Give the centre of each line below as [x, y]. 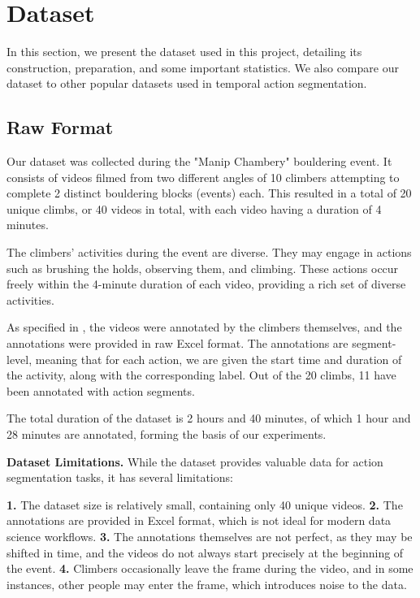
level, [19, 359]
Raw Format [60, 127]
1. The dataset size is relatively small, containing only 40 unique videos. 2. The [205, 504]
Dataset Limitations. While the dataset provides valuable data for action [195, 461]
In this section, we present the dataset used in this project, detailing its [184, 52]
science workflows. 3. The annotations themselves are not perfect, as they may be [210, 536]
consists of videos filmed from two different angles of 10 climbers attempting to [203, 177]
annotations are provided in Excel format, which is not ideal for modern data [199, 520]
